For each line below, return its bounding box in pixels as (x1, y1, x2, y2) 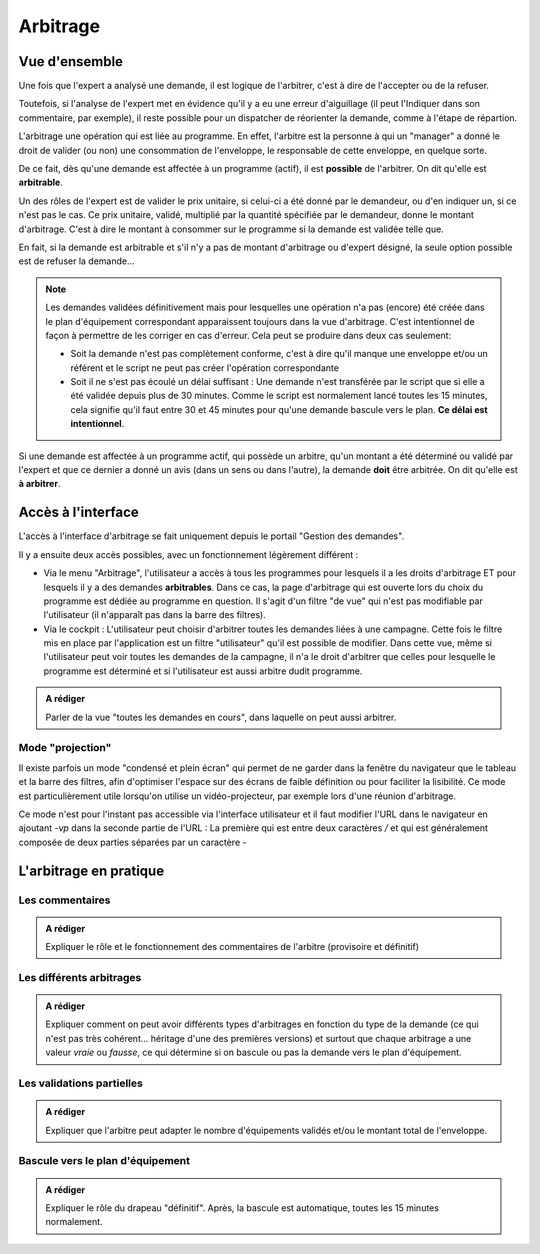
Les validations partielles (18, 1076, 144, 1090)
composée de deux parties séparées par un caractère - (18, 836, 247, 848)
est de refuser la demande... (18, 255, 135, 267)
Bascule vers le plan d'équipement (18, 1154, 190, 1168)
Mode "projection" (18, 741, 112, 755)
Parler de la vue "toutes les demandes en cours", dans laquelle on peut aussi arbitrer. (45, 711, 397, 723)
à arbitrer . (18, 478, 61, 490)
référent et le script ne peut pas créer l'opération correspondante (70, 361, 340, 374)
